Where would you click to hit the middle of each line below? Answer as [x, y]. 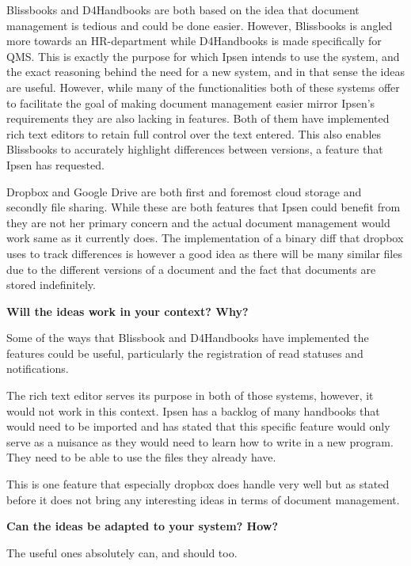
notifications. [38, 368]
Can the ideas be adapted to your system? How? [143, 526]
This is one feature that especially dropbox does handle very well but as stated [198, 484]
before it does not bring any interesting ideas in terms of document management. [203, 499]
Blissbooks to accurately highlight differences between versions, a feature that [195, 149]
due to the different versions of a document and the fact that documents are [191, 269]
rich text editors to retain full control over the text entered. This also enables [194, 133]
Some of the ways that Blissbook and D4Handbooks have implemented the [188, 338]
